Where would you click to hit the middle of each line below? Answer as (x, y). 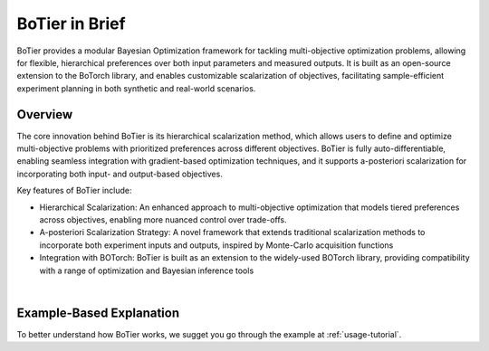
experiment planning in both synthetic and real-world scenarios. (136, 88)
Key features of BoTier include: (74, 191)
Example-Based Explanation (98, 313)
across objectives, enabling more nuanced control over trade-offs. (163, 219)
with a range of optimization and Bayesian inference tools (147, 270)
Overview (45, 114)
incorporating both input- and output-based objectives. (120, 174)
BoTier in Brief (71, 24)
